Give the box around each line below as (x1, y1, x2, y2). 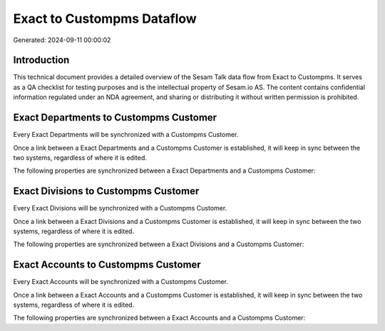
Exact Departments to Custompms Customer (13, 111, 217, 124)
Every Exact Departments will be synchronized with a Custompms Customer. (13, 131, 239, 139)
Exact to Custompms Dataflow (13, 11, 197, 26)
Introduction (13, 54, 70, 66)
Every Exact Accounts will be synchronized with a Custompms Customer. (13, 277, 228, 286)
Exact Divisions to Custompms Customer (13, 185, 200, 198)
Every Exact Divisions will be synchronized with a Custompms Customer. (13, 204, 227, 213)
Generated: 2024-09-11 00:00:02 (13, 36, 111, 44)
